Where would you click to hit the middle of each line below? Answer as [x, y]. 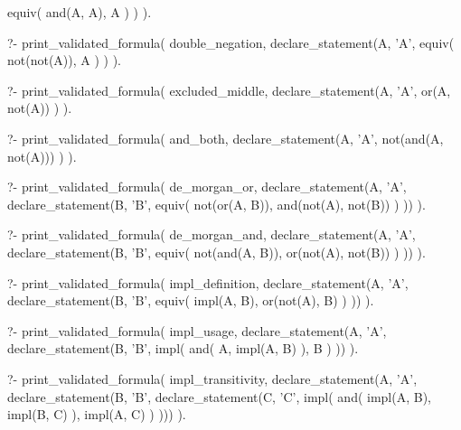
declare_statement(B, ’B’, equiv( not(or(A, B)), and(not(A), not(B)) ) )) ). [216, 204]
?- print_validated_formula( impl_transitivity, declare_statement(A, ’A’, [212, 378]
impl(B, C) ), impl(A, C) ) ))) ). [97, 414]
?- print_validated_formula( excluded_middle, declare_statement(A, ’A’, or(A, [229, 90]
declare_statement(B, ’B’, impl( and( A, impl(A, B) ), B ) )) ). [183, 348]
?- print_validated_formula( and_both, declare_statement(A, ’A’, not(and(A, [226, 138]
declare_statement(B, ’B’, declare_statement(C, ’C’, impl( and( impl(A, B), [220, 396]
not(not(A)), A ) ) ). [65, 60]
